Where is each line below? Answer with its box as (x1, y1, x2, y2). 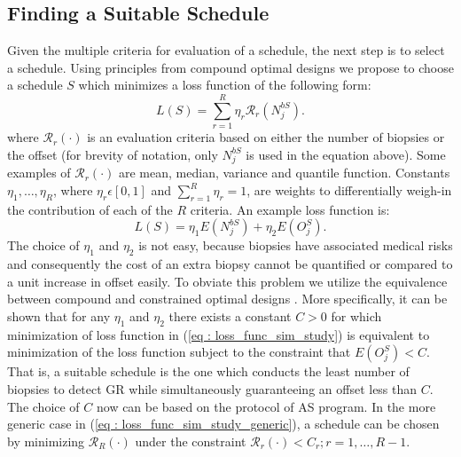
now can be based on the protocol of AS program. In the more (96, 397, 436, 415)
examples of (7, 163, 71, 182)
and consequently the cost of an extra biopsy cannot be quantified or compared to (7, 255, 453, 273)
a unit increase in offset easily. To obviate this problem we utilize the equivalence (7, 272, 448, 290)
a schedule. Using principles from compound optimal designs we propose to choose (7, 58, 454, 76)
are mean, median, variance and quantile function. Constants (118, 163, 450, 182)
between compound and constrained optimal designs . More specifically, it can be (7, 289, 448, 308)
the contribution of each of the (7, 200, 173, 218)
